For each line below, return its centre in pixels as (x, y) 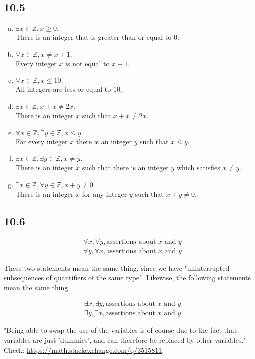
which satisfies (198, 167)
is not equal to (88, 63)
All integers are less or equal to (63, 89)
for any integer (105, 194)
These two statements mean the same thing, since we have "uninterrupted (117, 268)
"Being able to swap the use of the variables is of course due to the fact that (121, 330)
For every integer (42, 141)
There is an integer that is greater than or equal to (94, 37)
